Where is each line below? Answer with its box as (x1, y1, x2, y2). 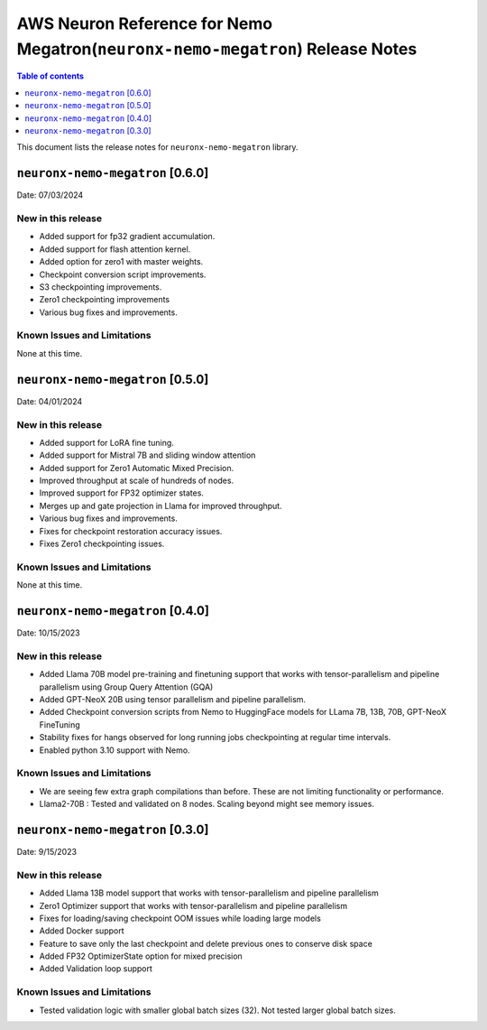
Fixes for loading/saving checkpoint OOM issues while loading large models (39, 913, 322, 923)
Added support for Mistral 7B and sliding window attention (39, 450, 256, 460)
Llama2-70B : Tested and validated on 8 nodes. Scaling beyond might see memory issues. (39, 799, 374, 810)
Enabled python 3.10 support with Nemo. (39, 745, 190, 756)
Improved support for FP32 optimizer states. (39, 487, 205, 498)
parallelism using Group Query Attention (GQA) (39, 682, 214, 692)
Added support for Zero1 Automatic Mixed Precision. (39, 462, 234, 473)
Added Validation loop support (39, 963, 153, 974)
